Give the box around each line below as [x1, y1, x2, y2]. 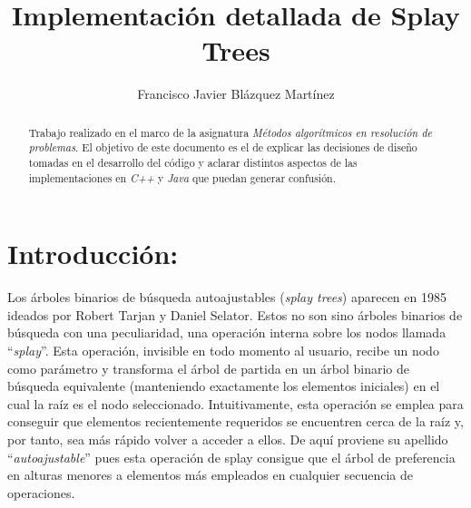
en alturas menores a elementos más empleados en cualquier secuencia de [7, 465, 413, 484]
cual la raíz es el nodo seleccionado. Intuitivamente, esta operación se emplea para [7, 394, 464, 413]
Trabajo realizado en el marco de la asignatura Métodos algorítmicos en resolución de [28, 124, 432, 140]
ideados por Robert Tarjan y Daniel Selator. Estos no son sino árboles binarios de [7, 305, 463, 324]
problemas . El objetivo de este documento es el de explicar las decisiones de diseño [28, 140, 417, 155]
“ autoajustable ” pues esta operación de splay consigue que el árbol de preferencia [7, 447, 456, 466]
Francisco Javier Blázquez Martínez [137, 84, 335, 103]
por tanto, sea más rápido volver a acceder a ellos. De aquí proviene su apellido [7, 430, 448, 449]
